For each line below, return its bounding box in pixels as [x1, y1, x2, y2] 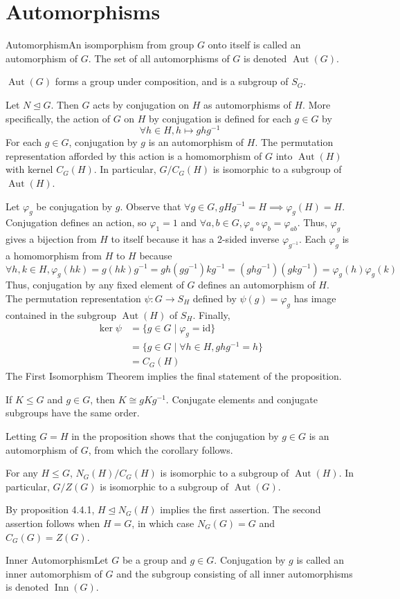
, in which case [131, 516, 194, 531]
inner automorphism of [6, 566, 102, 580]
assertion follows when [6, 516, 100, 531]
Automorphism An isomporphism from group [6, 37, 194, 52]
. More [302, 97, 331, 111]
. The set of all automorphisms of [88, 50, 230, 65]
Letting [6, 429, 37, 443]
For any [6, 466, 38, 480]
